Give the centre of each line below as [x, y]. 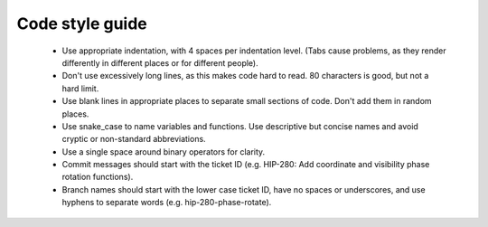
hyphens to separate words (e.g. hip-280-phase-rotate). [167, 203]
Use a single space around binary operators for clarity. [164, 151]
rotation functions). [98, 177]
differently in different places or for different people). [160, 62]
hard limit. [80, 88]
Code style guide [82, 24]
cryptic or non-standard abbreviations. [134, 139]
